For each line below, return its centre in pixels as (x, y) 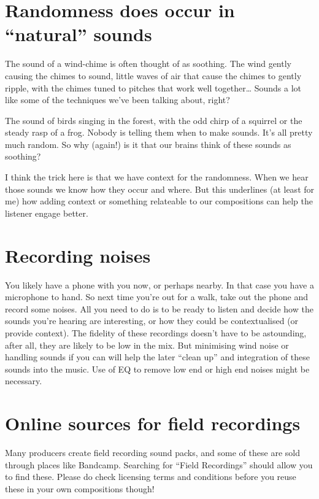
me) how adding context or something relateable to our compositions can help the (159, 201)
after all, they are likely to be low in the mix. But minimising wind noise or (147, 345)
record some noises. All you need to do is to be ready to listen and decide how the (159, 308)
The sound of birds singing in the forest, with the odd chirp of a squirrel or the (154, 120)
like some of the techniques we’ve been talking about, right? (117, 100)
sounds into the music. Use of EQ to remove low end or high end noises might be (157, 369)
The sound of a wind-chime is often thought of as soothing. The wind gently (148, 64)
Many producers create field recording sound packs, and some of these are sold (152, 453)
